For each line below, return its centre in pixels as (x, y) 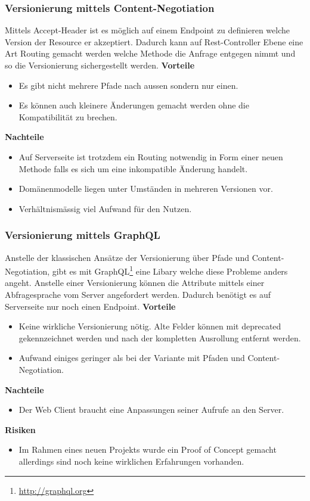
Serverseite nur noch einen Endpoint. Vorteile (90, 306)
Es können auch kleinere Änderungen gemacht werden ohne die (134, 105)
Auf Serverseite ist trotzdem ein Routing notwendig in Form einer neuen (151, 156)
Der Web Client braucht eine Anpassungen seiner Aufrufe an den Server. (151, 410)
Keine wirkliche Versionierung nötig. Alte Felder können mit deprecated (150, 326)
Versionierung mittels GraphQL (83, 235)
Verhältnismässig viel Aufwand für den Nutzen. (105, 208)
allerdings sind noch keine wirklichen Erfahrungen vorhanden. (131, 461)
